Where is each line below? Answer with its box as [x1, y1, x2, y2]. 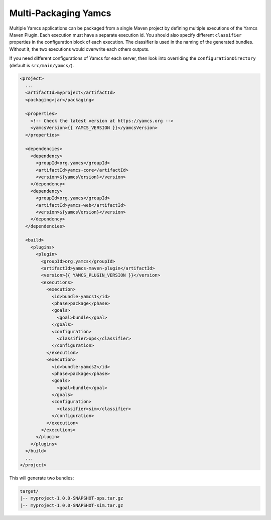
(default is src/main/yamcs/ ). [9, 62, 74, 68]
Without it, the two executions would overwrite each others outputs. [9, 46, 150, 52]
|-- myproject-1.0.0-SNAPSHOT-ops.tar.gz [20, 495, 123, 501]
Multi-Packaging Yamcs [9, 8, 111, 19]
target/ [20, 488, 39, 494]
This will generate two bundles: [9, 475, 74, 481]
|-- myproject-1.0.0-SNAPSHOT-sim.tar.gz [20, 502, 123, 508]
